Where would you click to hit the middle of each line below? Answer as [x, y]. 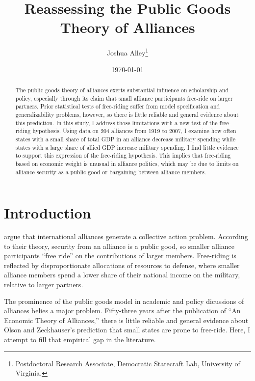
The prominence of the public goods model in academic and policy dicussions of [124, 301]
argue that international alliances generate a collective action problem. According [126, 236]
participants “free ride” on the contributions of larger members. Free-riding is [120, 256]
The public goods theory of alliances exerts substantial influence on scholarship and [122, 90]
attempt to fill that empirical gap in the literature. [80, 340]
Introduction [48, 213]
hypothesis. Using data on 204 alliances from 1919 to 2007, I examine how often [134, 131]
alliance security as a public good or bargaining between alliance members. [111, 172]
